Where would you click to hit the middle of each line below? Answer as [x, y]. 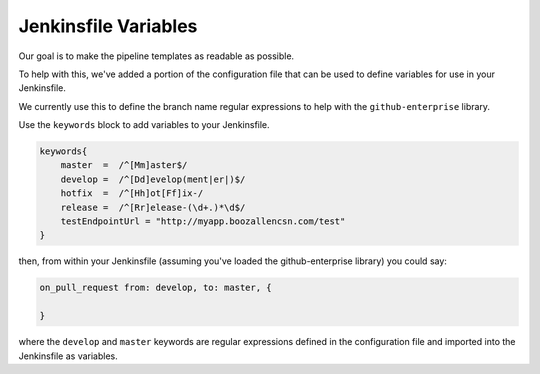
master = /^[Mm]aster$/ [124, 165]
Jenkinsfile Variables [108, 26]
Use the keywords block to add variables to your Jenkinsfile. [144, 125]
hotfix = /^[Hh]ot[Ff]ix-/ [132, 193]
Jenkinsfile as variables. [68, 356]
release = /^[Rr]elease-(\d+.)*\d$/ [153, 207]
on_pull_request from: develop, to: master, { [155, 288]
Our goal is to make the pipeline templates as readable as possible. [156, 56]
